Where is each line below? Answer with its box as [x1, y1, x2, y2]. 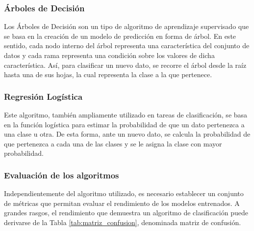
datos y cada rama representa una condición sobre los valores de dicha [4, 50, 215, 60]
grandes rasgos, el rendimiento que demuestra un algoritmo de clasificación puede [4, 207, 248, 218]
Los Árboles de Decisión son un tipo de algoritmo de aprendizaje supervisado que [4, 21, 249, 31]
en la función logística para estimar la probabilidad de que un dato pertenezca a [4, 119, 245, 129]
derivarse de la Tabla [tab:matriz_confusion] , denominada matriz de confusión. [4, 217, 241, 227]
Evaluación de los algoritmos [4, 169, 119, 181]
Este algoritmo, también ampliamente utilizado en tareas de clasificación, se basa [4, 110, 248, 119]
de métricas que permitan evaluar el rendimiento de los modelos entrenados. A [4, 198, 240, 208]
